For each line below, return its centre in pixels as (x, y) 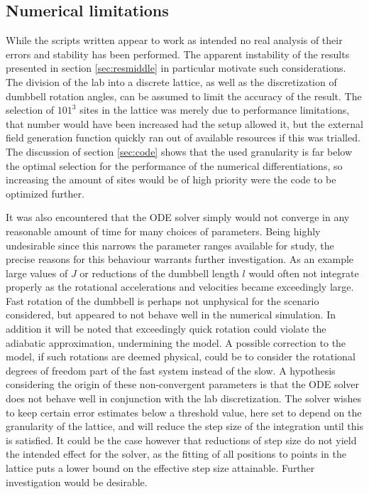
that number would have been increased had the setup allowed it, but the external (184, 123)
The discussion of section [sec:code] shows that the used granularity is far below (179, 151)
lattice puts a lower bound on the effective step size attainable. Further (160, 468)
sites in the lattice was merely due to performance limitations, (215, 110)
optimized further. (45, 193)
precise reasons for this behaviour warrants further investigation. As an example (180, 259)
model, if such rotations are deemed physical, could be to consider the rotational (181, 356)
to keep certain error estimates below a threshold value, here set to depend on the (184, 412)
